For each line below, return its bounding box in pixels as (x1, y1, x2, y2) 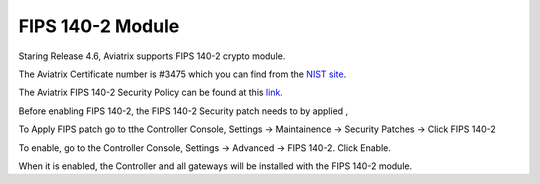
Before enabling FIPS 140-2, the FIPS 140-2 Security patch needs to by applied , (18, 105, 349, 117)
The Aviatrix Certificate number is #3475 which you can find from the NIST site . (18, 68, 347, 80)
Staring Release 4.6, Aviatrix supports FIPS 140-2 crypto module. (18, 50, 286, 62)
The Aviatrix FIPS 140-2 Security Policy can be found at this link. (18, 86, 284, 99)
